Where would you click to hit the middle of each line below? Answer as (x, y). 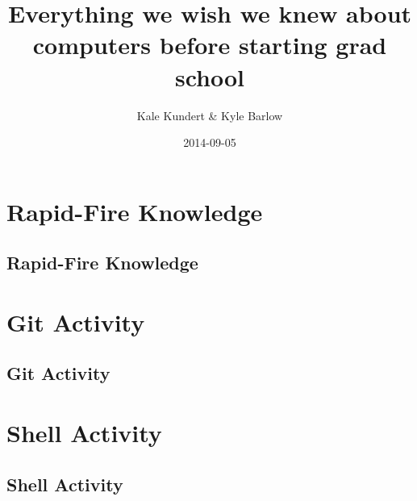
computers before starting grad (210, 45)
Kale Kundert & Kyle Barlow (210, 115)
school (210, 76)
